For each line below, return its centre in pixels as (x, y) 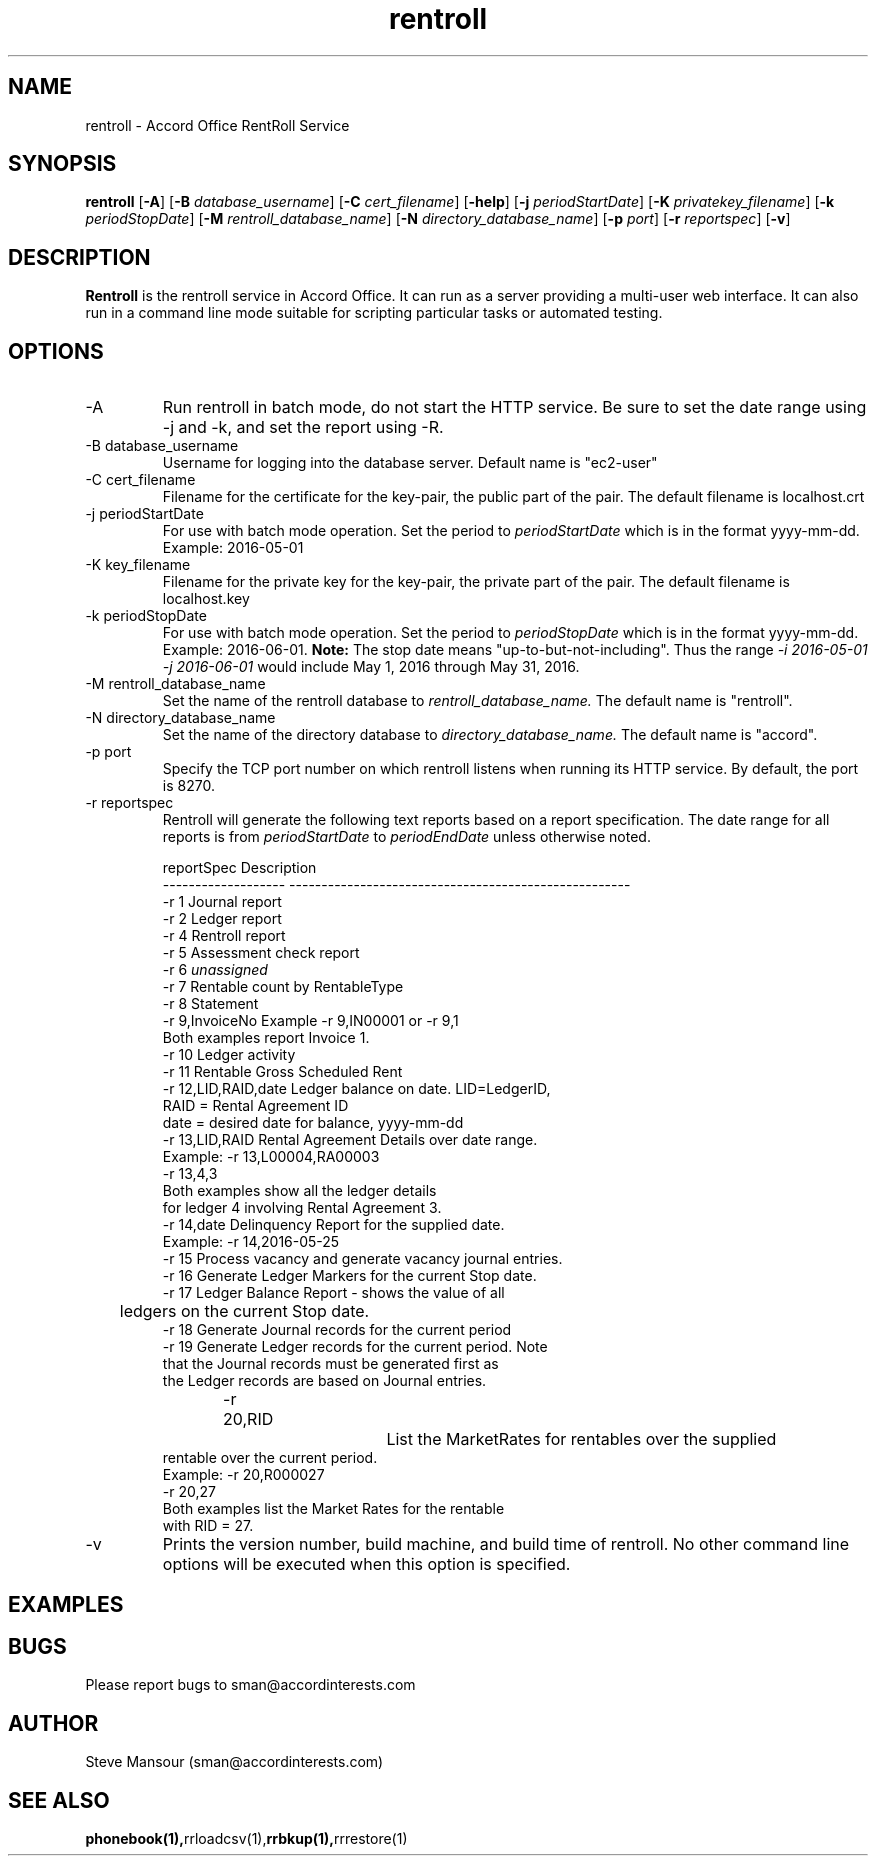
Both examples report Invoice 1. (266, 1038)
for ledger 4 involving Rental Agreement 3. (302, 1208)
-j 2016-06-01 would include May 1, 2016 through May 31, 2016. (371, 667)
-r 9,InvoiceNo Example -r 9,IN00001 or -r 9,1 (310, 1021)
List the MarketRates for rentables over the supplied (581, 1439)
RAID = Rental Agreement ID (255, 1106)
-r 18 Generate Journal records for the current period (337, 1330)
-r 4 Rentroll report (224, 936)
